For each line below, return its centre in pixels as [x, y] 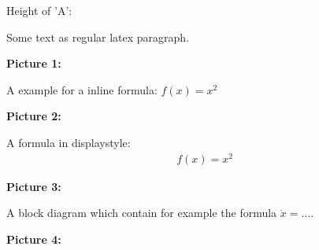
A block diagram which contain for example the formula [142, 213]
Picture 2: [34, 116]
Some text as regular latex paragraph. [98, 37]
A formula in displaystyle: [69, 142]
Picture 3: [34, 186]
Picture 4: [34, 239]
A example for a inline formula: [82, 89]
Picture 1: [34, 63]
